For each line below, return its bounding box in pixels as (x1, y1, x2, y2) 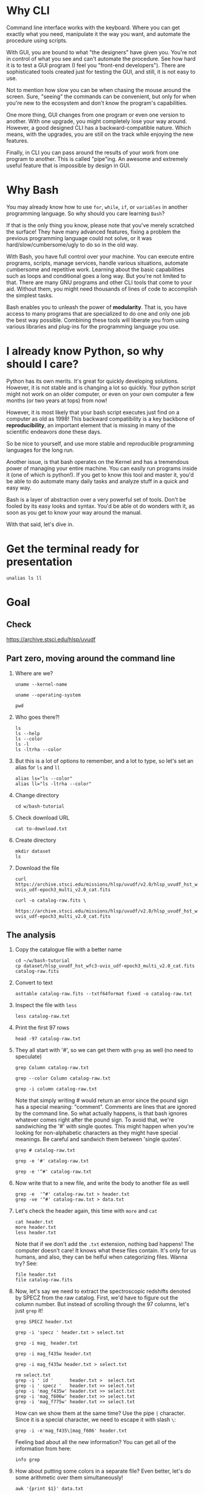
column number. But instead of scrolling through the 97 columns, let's (15, 1301, 189, 1308)
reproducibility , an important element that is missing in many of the (6, 421, 176, 429)
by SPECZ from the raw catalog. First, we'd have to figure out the (15, 1294, 178, 1301)
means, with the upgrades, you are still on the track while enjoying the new (6, 130, 194, 138)
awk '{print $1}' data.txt (15, 1485, 84, 1492)
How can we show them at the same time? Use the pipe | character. (15, 1409, 186, 1417)
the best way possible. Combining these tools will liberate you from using (6, 316, 189, 324)
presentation (6, 555, 73, 569)
